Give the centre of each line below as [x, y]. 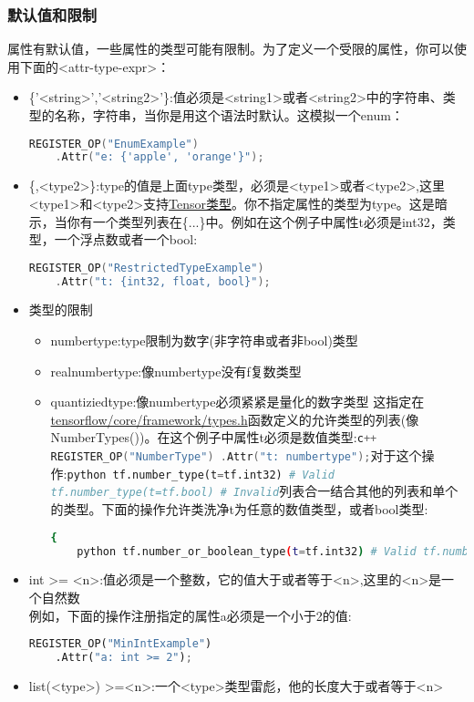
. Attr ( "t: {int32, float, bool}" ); [163, 281]
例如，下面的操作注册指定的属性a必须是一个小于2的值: [190, 615]
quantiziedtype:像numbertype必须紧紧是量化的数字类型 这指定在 [237, 402]
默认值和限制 [52, 14]
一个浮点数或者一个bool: [126, 239]
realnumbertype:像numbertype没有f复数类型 [176, 371]
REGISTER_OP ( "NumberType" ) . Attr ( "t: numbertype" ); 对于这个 [236, 455]
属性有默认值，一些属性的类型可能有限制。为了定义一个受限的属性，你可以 [231, 49]
